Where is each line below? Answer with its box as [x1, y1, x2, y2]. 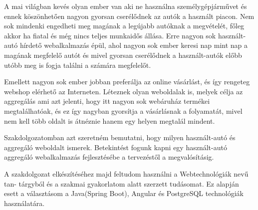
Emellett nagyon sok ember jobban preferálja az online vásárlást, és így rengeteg [4, 76, 250, 87]
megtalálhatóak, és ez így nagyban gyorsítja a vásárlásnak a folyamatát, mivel [4, 105, 243, 116]
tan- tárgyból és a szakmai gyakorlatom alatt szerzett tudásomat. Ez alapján [4, 178, 239, 189]
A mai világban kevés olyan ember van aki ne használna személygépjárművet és [4, 1, 247, 11]
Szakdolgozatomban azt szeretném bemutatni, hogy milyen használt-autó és [4, 132, 236, 143]
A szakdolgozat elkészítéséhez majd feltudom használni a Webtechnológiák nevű [4, 168, 249, 179]
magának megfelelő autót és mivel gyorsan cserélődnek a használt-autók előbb [4, 49, 242, 60]
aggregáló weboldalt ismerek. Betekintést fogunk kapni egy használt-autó [4, 142, 227, 152]
